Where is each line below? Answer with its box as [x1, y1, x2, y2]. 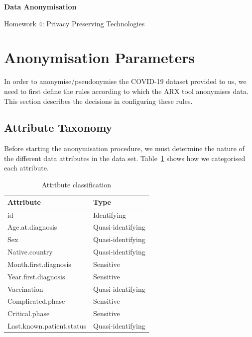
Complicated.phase [7, 296, 65, 306]
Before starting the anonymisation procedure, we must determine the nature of [4, 143, 245, 154]
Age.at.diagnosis [7, 222, 57, 232]
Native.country [7, 247, 53, 257]
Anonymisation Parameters [4, 47, 195, 68]
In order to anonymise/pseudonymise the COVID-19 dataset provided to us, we [4, 76, 247, 86]
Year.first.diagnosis [7, 271, 65, 281]
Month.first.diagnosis [7, 258, 71, 269]
